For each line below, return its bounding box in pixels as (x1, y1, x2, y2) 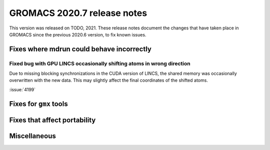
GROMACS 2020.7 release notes (9, 7, 147, 18)
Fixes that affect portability (9, 116, 96, 124)
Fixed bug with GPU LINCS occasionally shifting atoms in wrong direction (9, 60, 190, 67)
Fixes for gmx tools (9, 100, 68, 108)
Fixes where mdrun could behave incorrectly (9, 45, 152, 53)
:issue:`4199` (9, 86, 36, 92)
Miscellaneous (9, 132, 56, 140)
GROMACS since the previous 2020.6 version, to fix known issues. (9, 31, 146, 37)
